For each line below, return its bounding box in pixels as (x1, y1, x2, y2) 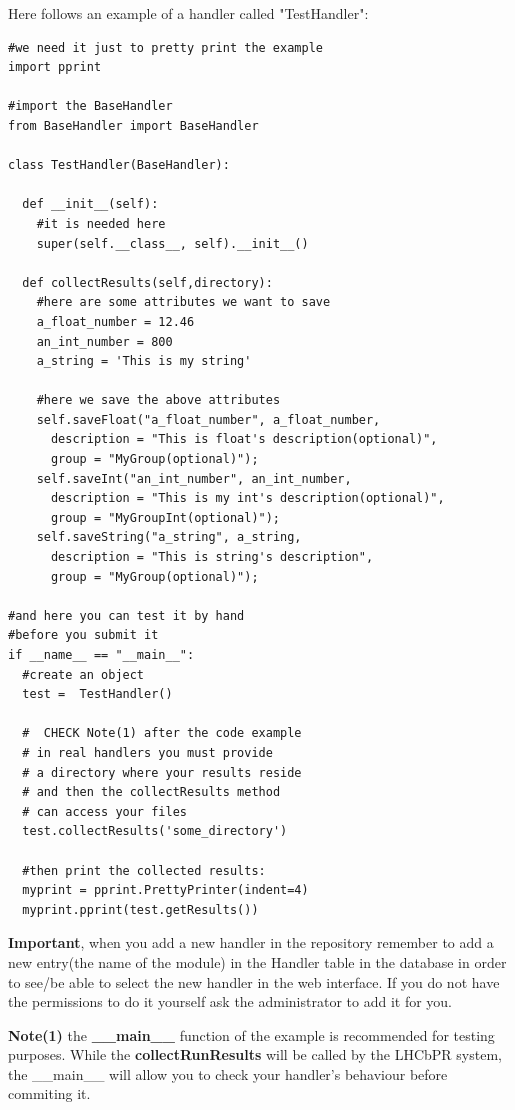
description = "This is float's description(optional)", (50, 432, 438, 447)
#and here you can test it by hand (8, 608, 245, 623)
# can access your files (22, 804, 187, 819)
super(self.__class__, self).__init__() (36, 236, 309, 251)
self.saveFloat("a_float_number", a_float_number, (36, 412, 381, 427)
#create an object (22, 667, 145, 682)
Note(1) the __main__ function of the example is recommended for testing (8, 1024, 495, 1045)
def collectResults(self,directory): (22, 275, 273, 290)
